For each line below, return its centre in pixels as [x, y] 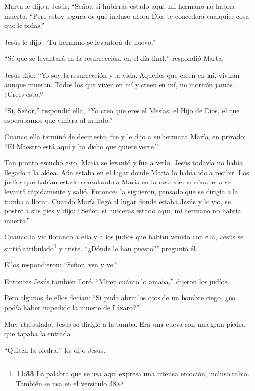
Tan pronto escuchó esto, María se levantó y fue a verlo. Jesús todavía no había [124, 163]
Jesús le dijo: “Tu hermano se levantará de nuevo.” [80, 41]
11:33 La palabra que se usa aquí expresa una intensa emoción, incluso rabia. [133, 374]
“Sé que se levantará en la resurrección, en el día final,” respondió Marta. [114, 58]
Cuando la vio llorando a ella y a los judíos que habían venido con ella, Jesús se [124, 237]
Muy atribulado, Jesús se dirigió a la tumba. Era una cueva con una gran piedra [125, 324]
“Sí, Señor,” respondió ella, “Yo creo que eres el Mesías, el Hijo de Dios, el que [122, 110]
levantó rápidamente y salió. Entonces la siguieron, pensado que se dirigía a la [121, 191]
